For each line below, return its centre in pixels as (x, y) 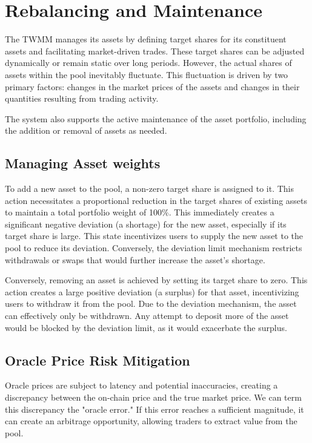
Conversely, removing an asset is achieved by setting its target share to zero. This (156, 280)
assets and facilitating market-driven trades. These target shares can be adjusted (155, 51)
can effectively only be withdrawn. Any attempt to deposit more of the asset (147, 316)
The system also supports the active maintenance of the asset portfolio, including (156, 118)
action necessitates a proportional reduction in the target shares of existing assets (156, 200)
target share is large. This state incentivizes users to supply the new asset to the (154, 236)
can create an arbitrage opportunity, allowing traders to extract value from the (151, 421)
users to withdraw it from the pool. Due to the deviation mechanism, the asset (151, 304)
